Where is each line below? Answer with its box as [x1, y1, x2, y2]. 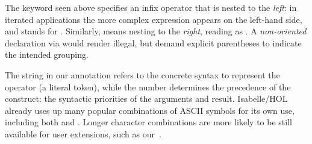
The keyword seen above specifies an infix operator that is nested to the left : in [5, 1, 297, 13]
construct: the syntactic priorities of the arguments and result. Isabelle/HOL [5, 92, 288, 105]
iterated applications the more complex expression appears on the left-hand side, [5, 13, 302, 25]
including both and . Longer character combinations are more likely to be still [5, 116, 292, 128]
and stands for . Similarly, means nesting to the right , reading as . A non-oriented [5, 25, 307, 37]
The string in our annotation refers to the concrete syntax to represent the [5, 68, 280, 81]
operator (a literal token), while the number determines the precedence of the [5, 80, 291, 93]
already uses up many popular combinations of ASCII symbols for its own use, [5, 104, 295, 116]
